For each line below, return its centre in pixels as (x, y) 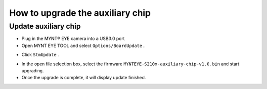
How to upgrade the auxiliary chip (80, 13)
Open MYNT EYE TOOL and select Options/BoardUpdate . (83, 45)
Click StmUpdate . (40, 55)
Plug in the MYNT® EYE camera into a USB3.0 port (73, 39)
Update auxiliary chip (45, 26)
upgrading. (33, 70)
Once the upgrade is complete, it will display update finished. (84, 78)
